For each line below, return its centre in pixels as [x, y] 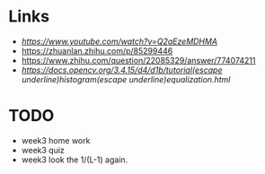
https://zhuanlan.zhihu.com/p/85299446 [97, 50]
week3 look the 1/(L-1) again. [75, 160]
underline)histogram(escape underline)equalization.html [126, 79]
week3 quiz [43, 150]
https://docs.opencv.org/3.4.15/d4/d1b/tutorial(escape [122, 70]
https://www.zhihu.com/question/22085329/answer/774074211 [138, 60]
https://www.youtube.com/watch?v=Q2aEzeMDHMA [119, 41]
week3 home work [56, 140]
